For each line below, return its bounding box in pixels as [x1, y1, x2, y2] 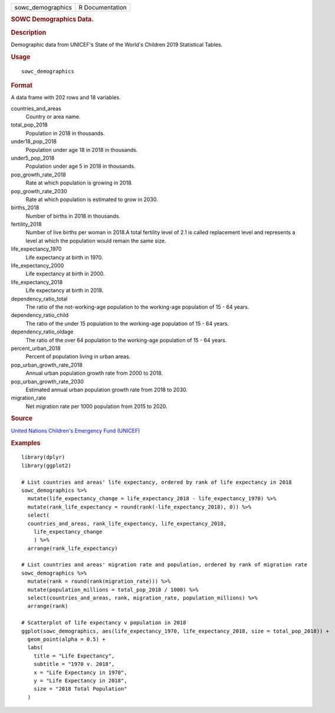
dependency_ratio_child [11, 312, 69, 319]
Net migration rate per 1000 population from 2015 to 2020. [25, 403, 167, 410]
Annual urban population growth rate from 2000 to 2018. [25, 370, 163, 377]
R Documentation [78, 4, 127, 11]
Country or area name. [25, 113, 81, 121]
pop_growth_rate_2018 [11, 171, 66, 178]
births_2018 [11, 204, 40, 211]
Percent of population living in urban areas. [25, 353, 131, 360]
